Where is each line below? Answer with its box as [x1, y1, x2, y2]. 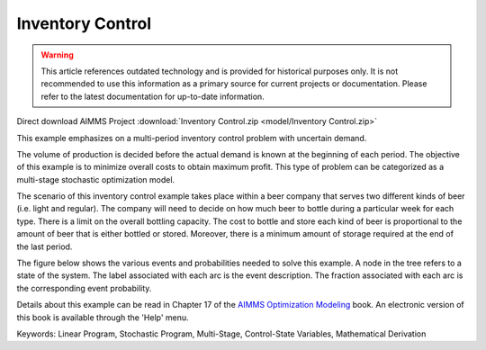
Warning [40, 49, 74, 60]
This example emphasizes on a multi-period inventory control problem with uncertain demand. [16, 132, 367, 143]
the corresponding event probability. [16, 283, 152, 293]
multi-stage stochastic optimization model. [16, 174, 175, 184]
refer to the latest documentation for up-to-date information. [40, 91, 265, 102]
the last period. [16, 241, 73, 252]
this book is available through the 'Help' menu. [16, 311, 189, 323]
